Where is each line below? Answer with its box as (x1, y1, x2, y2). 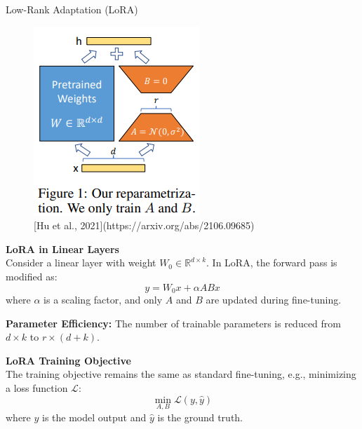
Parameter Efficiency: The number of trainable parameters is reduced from (6, 315, 341, 330)
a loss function (6, 380, 68, 395)
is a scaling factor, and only (43, 292, 163, 307)
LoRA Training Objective (6, 353, 131, 367)
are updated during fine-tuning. (206, 292, 342, 307)
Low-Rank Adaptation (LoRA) (6, 2, 138, 16)
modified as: (6, 268, 58, 283)
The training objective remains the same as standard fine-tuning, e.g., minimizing (6, 367, 356, 381)
